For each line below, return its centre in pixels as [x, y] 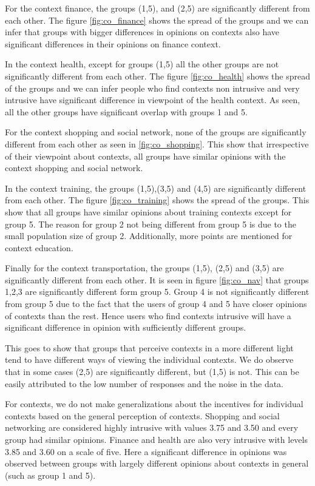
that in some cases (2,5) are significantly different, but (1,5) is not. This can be [152, 372]
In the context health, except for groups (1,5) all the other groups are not [142, 64]
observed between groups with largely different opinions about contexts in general [157, 463]
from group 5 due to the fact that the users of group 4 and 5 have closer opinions [156, 304]
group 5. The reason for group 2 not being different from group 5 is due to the [151, 224]
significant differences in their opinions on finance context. [113, 43]
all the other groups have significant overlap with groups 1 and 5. [126, 111]
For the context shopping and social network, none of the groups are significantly [156, 132]
